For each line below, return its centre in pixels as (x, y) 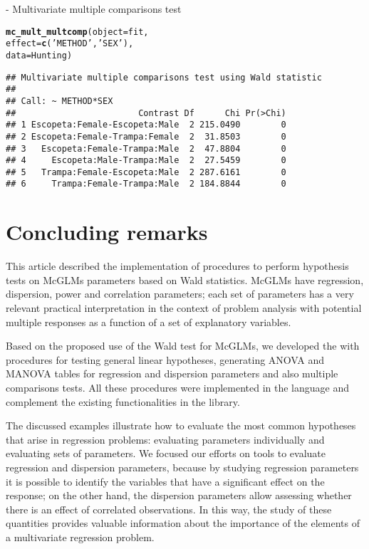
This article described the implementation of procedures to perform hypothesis (177, 266)
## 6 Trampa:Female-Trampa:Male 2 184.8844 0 (146, 184)
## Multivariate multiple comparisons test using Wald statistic (164, 77)
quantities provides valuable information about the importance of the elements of (183, 523)
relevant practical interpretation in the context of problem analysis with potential (184, 308)
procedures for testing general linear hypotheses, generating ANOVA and (165, 359)
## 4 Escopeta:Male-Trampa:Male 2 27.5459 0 (146, 161)
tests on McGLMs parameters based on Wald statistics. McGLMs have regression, (185, 279)
